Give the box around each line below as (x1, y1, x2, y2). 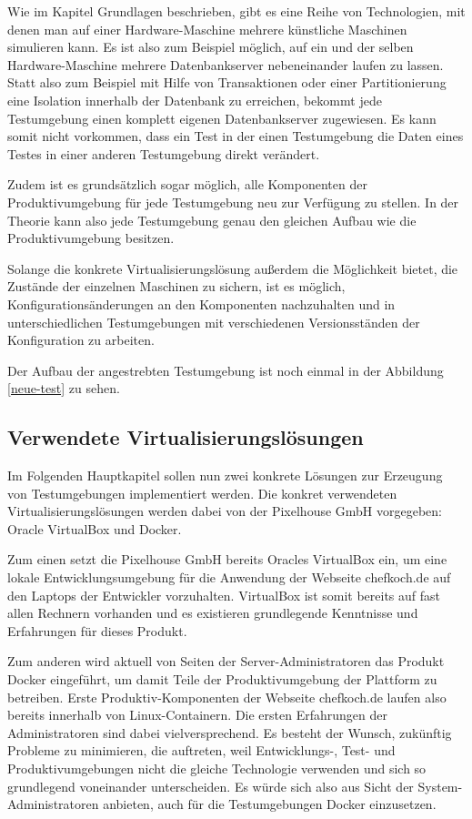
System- (417, 776, 463, 795)
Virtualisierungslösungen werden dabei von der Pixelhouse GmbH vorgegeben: (7, 501, 442, 521)
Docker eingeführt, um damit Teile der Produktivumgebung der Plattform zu (7, 670, 437, 689)
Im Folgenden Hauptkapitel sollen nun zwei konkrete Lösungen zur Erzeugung (7, 466, 443, 485)
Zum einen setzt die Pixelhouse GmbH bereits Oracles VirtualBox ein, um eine (7, 550, 447, 569)
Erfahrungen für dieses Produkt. (7, 621, 187, 640)
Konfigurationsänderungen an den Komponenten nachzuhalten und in (7, 294, 396, 313)
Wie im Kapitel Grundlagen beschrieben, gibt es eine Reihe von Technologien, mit (7, 2, 466, 20)
